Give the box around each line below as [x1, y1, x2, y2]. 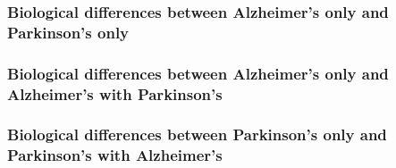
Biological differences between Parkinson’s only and [7, 123, 387, 146]
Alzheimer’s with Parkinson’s [7, 82, 223, 105]
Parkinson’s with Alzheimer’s [7, 144, 223, 166]
